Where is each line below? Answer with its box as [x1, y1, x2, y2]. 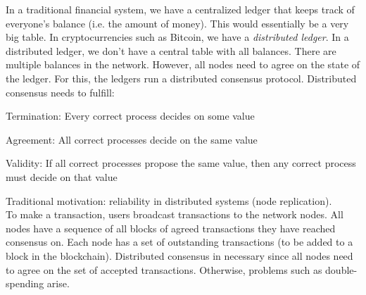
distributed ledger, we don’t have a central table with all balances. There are [6, 43, 336, 58]
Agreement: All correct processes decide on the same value [6, 132, 258, 146]
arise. [46, 276, 70, 291]
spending [6, 276, 44, 291]
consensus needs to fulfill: [6, 84, 115, 99]
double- [325, 262, 358, 277]
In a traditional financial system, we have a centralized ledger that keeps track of [6, 2, 355, 16]
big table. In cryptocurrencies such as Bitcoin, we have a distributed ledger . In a [6, 30, 349, 44]
